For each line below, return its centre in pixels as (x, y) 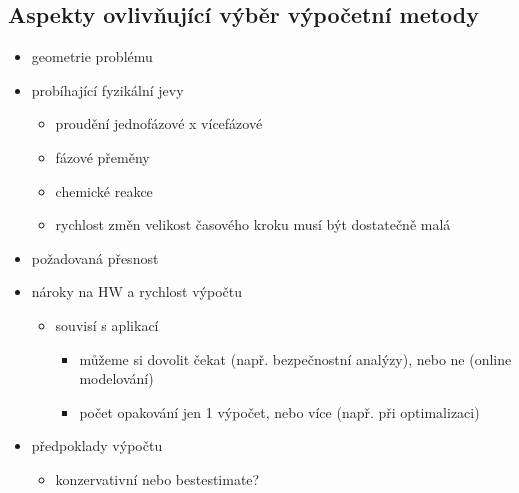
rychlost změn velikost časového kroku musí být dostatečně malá (253, 224)
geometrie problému (92, 56)
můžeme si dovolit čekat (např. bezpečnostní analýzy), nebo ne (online (295, 358)
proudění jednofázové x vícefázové (159, 123)
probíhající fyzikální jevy (107, 89)
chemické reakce (104, 190)
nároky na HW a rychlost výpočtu (136, 291)
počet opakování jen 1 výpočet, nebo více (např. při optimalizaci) (279, 411)
